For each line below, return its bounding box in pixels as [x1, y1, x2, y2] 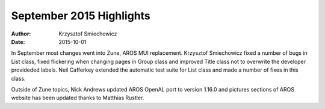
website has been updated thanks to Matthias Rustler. [11, 94, 144, 102]
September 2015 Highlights [11, 9, 150, 22]
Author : [11, 30, 31, 37]
